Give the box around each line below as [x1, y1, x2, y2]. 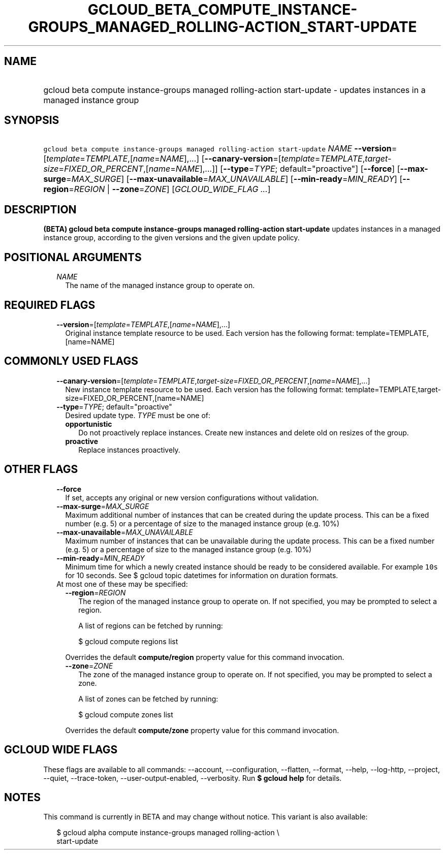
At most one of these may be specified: [56, 579, 188, 588]
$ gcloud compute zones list [78, 710, 173, 719]
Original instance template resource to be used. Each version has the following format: [65, 328, 355, 337]
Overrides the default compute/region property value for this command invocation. [65, 652, 344, 661]
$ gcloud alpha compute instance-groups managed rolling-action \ [56, 828, 279, 837]
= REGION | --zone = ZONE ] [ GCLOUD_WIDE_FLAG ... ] [69, 184, 271, 195]
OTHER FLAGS [4, 463, 78, 476]
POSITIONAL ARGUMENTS [4, 250, 142, 264]
